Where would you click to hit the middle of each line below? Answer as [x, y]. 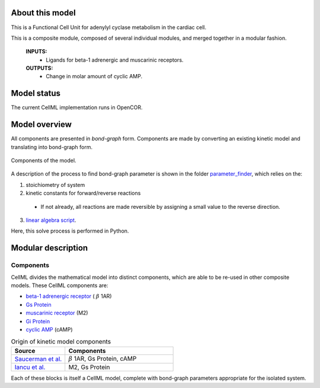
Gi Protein [38, 321]
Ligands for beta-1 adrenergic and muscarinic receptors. [115, 60]
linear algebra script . [51, 220]
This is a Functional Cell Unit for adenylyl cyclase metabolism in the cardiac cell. [109, 27]
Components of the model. [44, 161]
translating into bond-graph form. [52, 147]
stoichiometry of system [55, 185]
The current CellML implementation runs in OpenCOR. [77, 107]
